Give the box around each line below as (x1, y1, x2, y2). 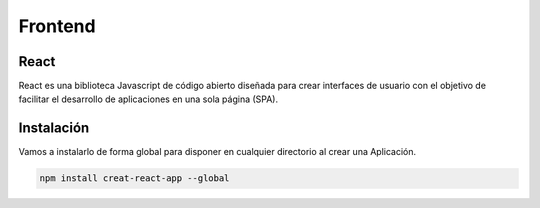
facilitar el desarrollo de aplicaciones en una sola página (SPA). (18, 93, 279, 105)
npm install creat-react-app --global (39, 173, 230, 184)
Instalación (18, 120, 90, 137)
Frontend (18, 15, 96, 37)
